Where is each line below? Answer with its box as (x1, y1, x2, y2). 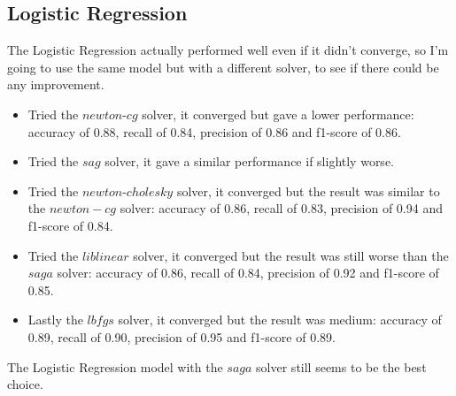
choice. (7, 375, 43, 393)
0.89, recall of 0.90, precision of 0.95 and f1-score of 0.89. (27, 327, 336, 346)
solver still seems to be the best (256, 357, 427, 376)
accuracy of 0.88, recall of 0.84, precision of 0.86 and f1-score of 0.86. (27, 122, 401, 141)
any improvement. (7, 75, 104, 94)
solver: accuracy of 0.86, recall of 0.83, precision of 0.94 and (120, 199, 443, 217)
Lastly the (27, 310, 83, 329)
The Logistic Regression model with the (7, 357, 223, 376)
